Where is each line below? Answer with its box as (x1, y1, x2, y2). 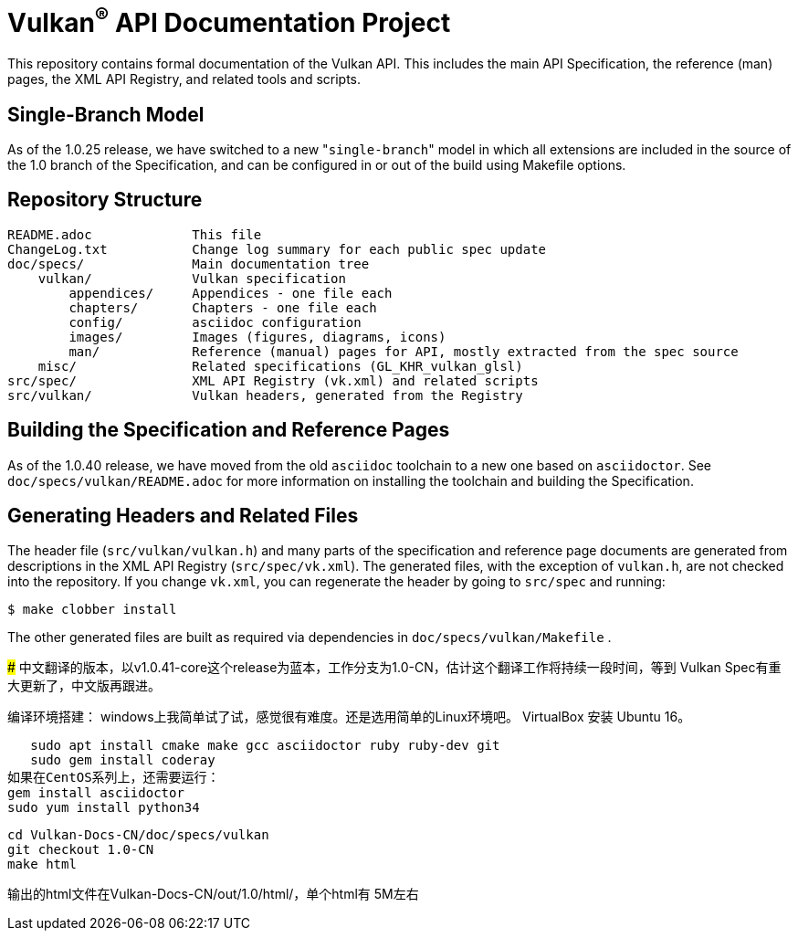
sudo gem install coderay (30, 753, 215, 768)
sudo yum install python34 (7, 800, 200, 816)
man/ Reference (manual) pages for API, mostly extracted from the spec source (68, 343, 739, 359)
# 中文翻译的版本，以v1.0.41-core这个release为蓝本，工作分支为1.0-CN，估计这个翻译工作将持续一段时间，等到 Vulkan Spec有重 (7, 659, 782, 676)
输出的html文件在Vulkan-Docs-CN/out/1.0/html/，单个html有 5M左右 (7, 886, 419, 902)
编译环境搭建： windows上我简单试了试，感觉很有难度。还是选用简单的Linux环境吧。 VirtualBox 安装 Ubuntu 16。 (7, 709, 691, 725)
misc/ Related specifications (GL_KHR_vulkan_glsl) (37, 358, 523, 374)
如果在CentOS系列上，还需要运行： (7, 770, 220, 785)
